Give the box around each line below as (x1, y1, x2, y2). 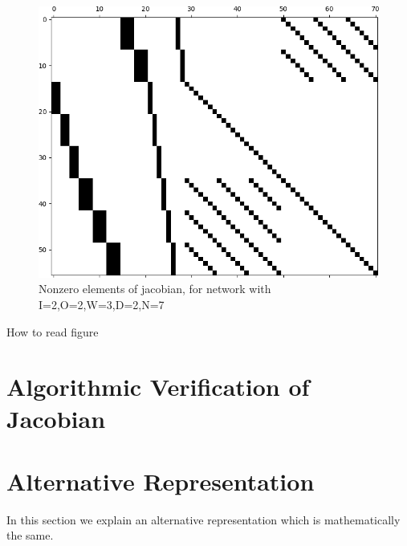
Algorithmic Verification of (6, 370, 310, 403)
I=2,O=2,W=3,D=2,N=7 (39, 295, 165, 312)
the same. (6, 527, 54, 544)
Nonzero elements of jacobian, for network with (39, 280, 271, 297)
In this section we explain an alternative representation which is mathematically (6, 511, 401, 528)
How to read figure (6, 323, 99, 340)
